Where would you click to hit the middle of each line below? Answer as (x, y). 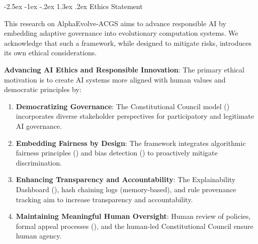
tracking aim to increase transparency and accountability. (104, 199)
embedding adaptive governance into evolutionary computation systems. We (121, 33)
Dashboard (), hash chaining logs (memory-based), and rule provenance (126, 189)
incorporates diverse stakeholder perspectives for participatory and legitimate (135, 116)
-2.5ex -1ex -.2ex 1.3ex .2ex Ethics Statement (73, 6)
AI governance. (39, 126)
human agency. (39, 236)
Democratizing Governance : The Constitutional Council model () (123, 106)
